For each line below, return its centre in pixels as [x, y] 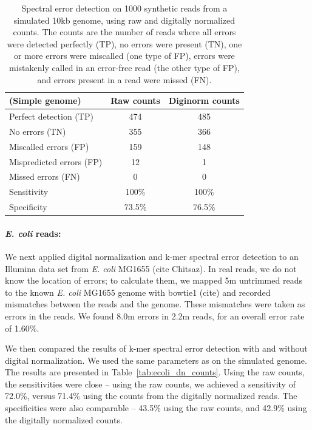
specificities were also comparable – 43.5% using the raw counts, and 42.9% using [156, 408]
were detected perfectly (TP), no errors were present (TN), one [124, 43]
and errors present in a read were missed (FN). [124, 79]
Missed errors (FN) [45, 176]
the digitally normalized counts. [64, 419]
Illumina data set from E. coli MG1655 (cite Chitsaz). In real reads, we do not [151, 268]
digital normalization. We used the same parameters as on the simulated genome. [156, 360]
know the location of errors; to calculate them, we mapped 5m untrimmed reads [154, 280]
